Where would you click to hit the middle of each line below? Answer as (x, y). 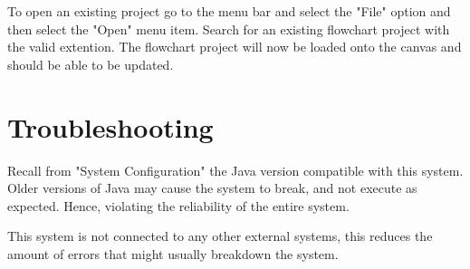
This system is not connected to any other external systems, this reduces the (220, 236)
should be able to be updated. (91, 64)
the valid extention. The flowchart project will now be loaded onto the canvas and (235, 47)
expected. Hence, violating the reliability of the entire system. (178, 205)
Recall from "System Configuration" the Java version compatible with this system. (235, 170)
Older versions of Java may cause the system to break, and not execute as (212, 188)
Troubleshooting (110, 126)
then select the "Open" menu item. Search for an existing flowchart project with (229, 29)
